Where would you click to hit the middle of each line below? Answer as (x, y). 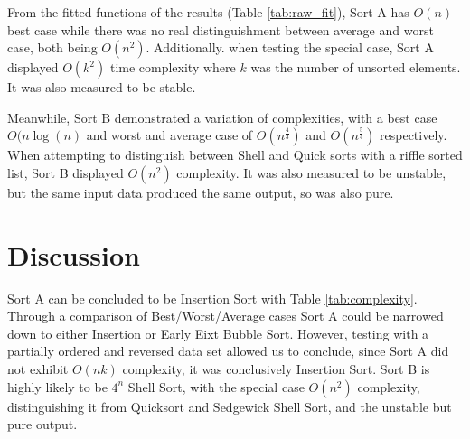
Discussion (74, 254)
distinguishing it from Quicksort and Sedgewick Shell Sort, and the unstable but (230, 406)
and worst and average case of (169, 135)
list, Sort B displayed (66, 172)
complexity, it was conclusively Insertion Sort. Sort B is (276, 369)
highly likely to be (57, 386)
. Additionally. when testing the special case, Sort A (290, 47)
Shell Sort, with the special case (216, 386)
